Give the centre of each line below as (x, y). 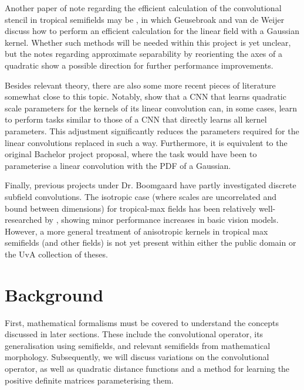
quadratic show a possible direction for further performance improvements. (139, 65)
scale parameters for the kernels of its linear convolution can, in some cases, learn (151, 108)
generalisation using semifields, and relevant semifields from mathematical (138, 345)
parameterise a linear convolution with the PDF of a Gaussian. (118, 165)
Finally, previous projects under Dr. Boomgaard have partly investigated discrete (151, 185)
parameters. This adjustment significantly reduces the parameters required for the (152, 130)
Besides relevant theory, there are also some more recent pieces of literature (140, 85)
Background (54, 294)
